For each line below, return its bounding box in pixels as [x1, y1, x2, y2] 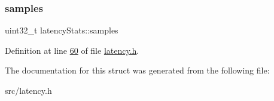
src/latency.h [5, 84, 52, 96]
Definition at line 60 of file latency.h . [5, 44, 139, 56]
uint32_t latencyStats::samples [5, 24, 118, 36]
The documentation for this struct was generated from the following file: [5, 64, 270, 76]
